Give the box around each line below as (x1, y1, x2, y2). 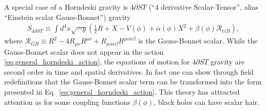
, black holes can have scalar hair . (154, 96, 260, 107)
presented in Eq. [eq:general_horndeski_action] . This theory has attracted (4, 86, 240, 97)
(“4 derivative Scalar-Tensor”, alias (148, 2, 259, 12)
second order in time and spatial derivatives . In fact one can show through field (4, 66, 254, 77)
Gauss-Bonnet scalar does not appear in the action (4, 46, 164, 57)
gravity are (211, 56, 245, 67)
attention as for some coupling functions (4, 96, 130, 107)
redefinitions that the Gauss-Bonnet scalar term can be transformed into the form (4, 76, 262, 87)
